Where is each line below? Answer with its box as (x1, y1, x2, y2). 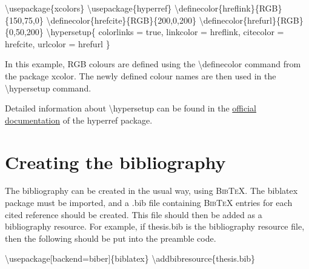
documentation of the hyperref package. (5, 113, 153, 126)
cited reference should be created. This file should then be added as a (5, 208, 262, 221)
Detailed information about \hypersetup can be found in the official (5, 102, 256, 115)
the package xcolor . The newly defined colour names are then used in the (5, 69, 276, 82)
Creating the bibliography (5, 149, 226, 174)
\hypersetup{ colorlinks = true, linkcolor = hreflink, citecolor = (46, 25, 284, 38)
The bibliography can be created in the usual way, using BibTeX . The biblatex (5, 184, 298, 197)
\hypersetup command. (5, 81, 91, 94)
